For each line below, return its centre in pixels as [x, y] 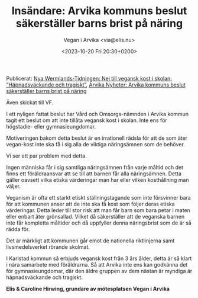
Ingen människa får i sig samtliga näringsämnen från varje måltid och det [95, 167]
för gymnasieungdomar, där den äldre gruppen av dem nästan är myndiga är [99, 271]
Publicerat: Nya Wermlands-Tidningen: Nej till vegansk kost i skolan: [89, 78]
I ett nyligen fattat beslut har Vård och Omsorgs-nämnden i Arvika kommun [98, 114]
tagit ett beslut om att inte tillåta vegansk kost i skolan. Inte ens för [87, 120]
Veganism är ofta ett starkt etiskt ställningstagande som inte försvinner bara [98, 197]
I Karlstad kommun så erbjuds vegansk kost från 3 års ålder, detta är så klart [99, 258]
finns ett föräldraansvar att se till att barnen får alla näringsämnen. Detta [94, 174]
